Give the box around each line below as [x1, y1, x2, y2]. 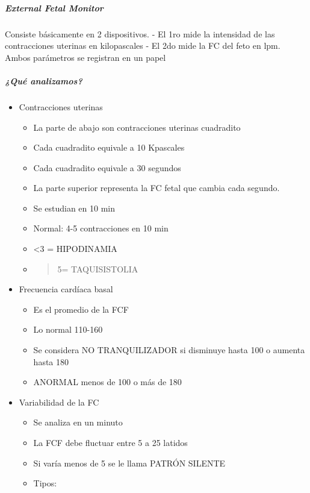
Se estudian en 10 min [33, 201, 116, 214]
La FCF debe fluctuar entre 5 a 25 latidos [33, 436, 188, 448]
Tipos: [33, 477, 57, 489]
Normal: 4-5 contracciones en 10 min [33, 222, 169, 234]
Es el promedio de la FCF [33, 303, 129, 315]
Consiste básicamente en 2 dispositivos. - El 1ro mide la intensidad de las [5, 27, 275, 40]
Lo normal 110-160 [33, 323, 103, 336]
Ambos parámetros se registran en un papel [5, 51, 166, 63]
